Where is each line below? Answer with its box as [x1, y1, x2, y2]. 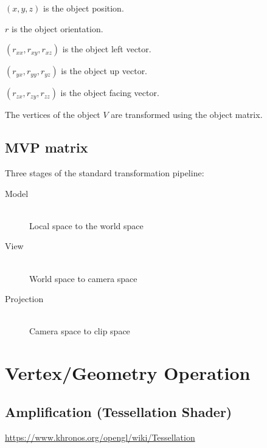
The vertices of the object [5, 108, 100, 121]
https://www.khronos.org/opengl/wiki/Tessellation [5, 430, 195, 443]
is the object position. [43, 2, 124, 14]
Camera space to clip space [29, 325, 130, 337]
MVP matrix [5, 138, 88, 157]
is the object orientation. [11, 22, 103, 35]
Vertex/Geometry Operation [5, 360, 251, 385]
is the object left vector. [62, 43, 151, 55]
